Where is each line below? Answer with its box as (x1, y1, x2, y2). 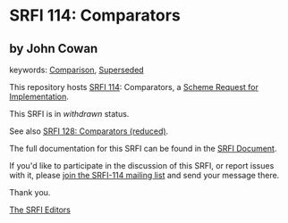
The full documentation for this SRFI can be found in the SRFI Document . (9, 144, 277, 153)
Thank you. (9, 187, 51, 197)
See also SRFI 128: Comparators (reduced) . (9, 126, 169, 136)
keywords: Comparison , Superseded (9, 64, 145, 75)
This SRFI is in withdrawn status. (9, 109, 130, 119)
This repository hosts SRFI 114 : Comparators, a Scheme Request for (9, 82, 259, 92)
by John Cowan (9, 41, 98, 56)
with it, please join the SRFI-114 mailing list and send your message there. (9, 170, 280, 180)
